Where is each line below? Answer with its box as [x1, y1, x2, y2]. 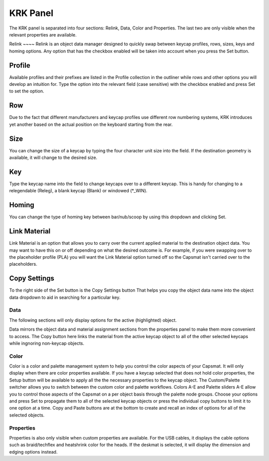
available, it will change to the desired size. [9, 155, 98, 160]
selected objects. [9, 412, 45, 418]
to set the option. [9, 88, 44, 94]
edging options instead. [9, 449, 58, 455]
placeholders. [9, 261, 37, 267]
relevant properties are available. [9, 31, 77, 37]
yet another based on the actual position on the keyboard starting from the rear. [9, 121, 173, 127]
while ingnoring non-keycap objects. [9, 340, 85, 346]
